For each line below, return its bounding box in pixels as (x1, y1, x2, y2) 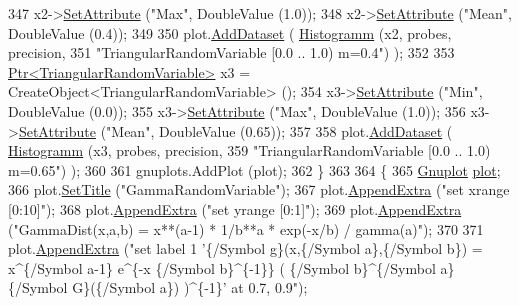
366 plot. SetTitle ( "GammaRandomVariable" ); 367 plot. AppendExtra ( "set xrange (8, 179, 510, 200)
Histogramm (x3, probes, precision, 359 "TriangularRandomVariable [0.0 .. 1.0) (8, 140, 491, 161)
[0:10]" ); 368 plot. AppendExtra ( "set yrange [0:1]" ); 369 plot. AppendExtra (8, 198, 462, 219)
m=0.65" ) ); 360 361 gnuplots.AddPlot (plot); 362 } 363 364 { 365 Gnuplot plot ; (8, 159, 501, 180)
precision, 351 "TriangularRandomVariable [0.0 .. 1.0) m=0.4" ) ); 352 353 (8, 42, 455, 63)
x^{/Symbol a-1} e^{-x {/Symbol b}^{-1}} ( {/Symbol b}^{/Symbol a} (8, 257, 455, 278)
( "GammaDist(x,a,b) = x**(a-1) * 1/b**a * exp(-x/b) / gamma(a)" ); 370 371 (8, 218, 484, 239)
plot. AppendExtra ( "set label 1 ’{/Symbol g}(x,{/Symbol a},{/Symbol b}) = (8, 238, 483, 259)
